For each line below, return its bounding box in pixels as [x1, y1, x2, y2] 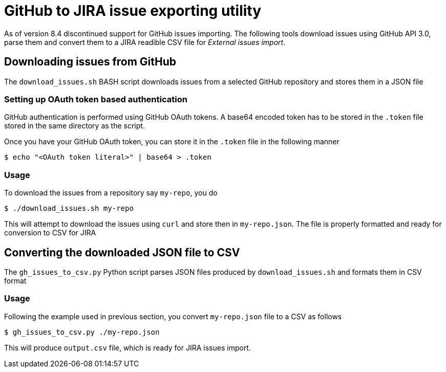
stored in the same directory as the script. [4, 121, 145, 130]
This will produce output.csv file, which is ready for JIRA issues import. [4, 343, 251, 352]
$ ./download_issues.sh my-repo [4, 204, 134, 213]
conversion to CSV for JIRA [4, 228, 96, 237]
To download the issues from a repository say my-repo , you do [4, 188, 218, 198]
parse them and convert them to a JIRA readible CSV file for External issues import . [4, 37, 286, 47]
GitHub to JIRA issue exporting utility [4, 2, 262, 19]
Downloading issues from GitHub [4, 55, 177, 69]
